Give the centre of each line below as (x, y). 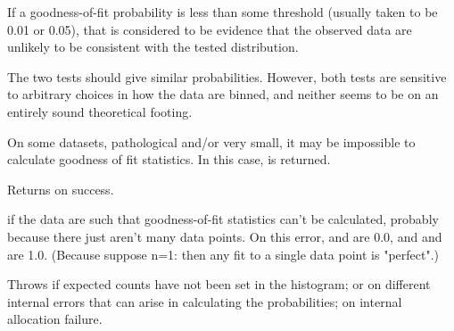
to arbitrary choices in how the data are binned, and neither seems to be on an (223, 94)
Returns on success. (61, 189)
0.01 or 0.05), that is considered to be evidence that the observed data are (210, 29)
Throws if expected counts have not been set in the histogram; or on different (219, 284)
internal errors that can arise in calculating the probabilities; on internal (205, 301)
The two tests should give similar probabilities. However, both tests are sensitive (227, 76)
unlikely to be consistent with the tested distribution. (153, 47)
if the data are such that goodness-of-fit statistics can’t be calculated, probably (223, 219)
